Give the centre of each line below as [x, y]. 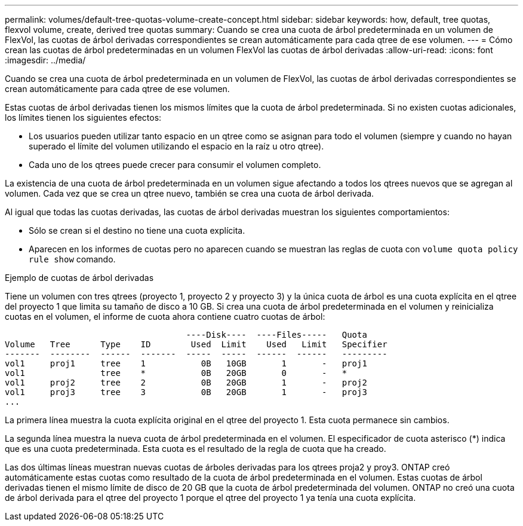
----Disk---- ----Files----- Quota [276, 335]
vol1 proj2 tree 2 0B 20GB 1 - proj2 [186, 383]
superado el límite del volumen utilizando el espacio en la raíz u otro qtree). [176, 146]
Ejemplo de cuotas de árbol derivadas [79, 278]
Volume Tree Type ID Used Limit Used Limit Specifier [196, 344]
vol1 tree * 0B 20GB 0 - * [176, 373]
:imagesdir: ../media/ [45, 60]
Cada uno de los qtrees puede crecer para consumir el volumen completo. [175, 165]
